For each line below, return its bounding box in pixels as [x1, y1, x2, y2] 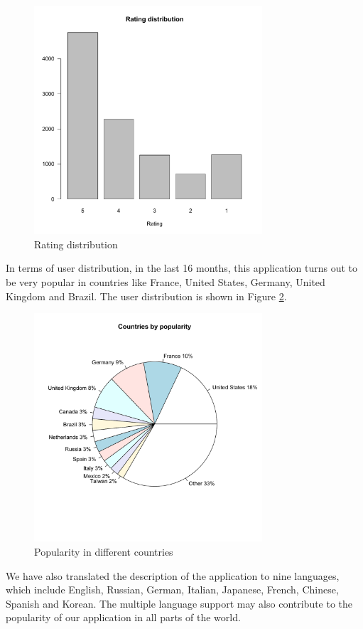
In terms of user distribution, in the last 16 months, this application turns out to [6, 260, 358, 275]
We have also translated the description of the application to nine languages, [6, 568, 340, 583]
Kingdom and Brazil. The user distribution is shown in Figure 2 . [6, 288, 287, 303]
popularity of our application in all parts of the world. [6, 610, 241, 625]
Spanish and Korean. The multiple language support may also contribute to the [6, 596, 353, 610]
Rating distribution [34, 236, 118, 251]
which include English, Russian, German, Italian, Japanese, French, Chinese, [6, 582, 339, 597]
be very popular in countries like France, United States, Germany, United [6, 275, 325, 290]
